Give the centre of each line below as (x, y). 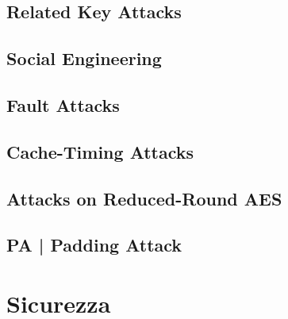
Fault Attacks (63, 104)
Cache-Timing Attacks (100, 151)
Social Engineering (84, 58)
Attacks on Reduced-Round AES (144, 198)
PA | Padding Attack (94, 245)
